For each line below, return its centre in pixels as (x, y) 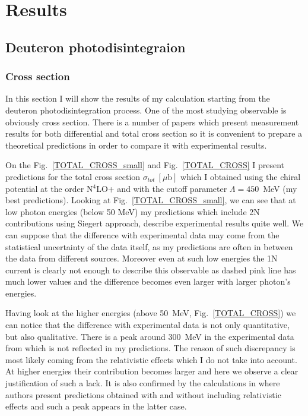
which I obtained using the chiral (241, 176)
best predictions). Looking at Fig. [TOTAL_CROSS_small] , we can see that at (151, 200)
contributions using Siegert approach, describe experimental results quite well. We (155, 223)
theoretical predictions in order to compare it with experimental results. (136, 145)
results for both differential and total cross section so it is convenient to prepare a (154, 133)
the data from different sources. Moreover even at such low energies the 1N (142, 258)
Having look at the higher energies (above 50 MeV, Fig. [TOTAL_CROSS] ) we (151, 313)
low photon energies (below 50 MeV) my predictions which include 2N (133, 211)
